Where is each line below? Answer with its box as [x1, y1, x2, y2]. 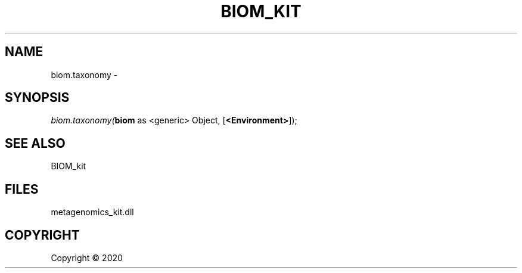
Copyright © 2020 [51, 252, 123, 263]
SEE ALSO [5, 135, 66, 151]
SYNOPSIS [5, 90, 70, 106]
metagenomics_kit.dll [51, 207, 134, 218]
